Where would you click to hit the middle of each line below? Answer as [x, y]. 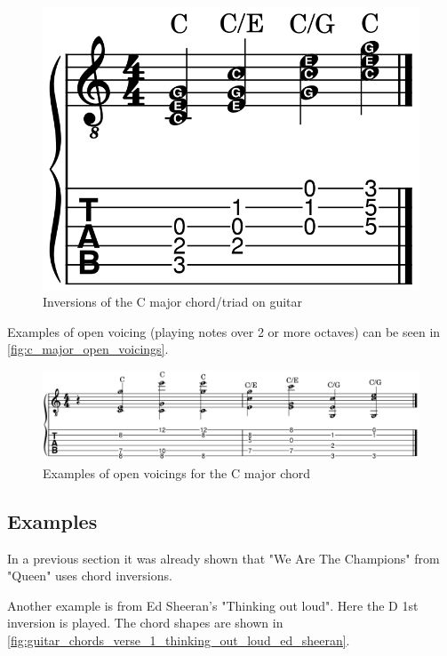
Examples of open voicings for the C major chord [177, 472]
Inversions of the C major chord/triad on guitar [173, 302]
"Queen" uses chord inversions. [90, 576]
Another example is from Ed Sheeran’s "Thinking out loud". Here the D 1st [213, 605]
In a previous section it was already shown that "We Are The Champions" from [223, 558]
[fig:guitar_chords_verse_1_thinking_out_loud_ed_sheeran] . [179, 640]
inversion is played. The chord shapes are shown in [145, 623]
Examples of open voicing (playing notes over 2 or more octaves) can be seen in [224, 331]
